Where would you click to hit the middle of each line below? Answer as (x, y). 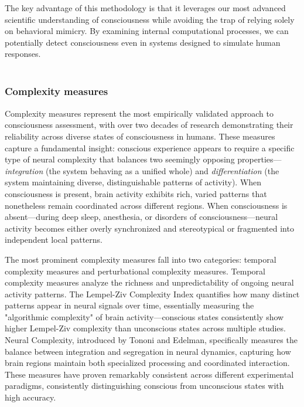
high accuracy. (30, 397)
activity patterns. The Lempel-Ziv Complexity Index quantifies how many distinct (152, 294)
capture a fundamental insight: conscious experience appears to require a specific (150, 147)
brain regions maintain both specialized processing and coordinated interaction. (147, 363)
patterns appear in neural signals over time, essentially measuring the (129, 305)
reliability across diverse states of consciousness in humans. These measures (140, 136)
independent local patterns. (54, 240)
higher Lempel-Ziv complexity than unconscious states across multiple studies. (145, 328)
